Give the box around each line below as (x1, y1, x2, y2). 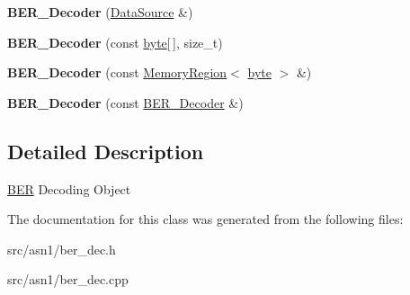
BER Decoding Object (7, 179, 131, 198)
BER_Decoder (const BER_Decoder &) (7, 93, 244, 112)
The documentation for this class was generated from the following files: (7, 210, 404, 228)
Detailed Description (7, 137, 204, 165)
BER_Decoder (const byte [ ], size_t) (7, 32, 223, 51)
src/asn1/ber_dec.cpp (7, 270, 129, 289)
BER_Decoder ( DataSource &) (7, 3, 193, 21)
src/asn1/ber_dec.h (7, 239, 116, 258)
